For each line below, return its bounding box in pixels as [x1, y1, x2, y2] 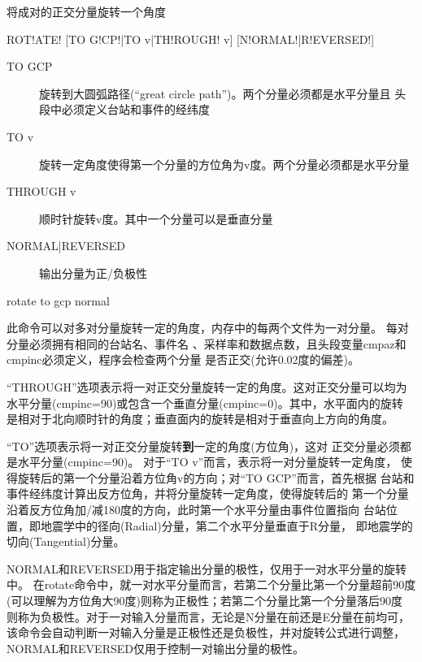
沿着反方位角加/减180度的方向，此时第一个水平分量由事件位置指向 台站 [7, 501, 386, 518]
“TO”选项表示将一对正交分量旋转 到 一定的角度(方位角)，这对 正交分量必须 [7, 437, 400, 454]
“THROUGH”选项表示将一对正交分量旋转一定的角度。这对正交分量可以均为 [7, 378, 407, 395]
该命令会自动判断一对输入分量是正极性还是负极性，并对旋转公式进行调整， [7, 624, 405, 641]
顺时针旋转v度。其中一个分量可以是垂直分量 [39, 210, 273, 227]
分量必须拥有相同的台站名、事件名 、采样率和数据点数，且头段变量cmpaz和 [7, 335, 407, 352]
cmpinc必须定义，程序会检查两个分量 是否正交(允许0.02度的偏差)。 [7, 351, 359, 368]
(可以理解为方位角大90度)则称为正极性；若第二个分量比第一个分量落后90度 [7, 592, 402, 609]
